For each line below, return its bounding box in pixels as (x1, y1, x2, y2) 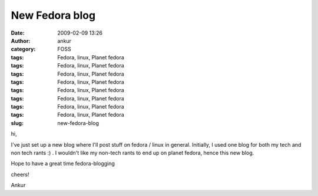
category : (11, 46, 36, 53)
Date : (11, 29, 25, 36)
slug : (11, 119, 24, 126)
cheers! (11, 171, 29, 178)
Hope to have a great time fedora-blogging (11, 160, 115, 167)
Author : (11, 37, 31, 44)
